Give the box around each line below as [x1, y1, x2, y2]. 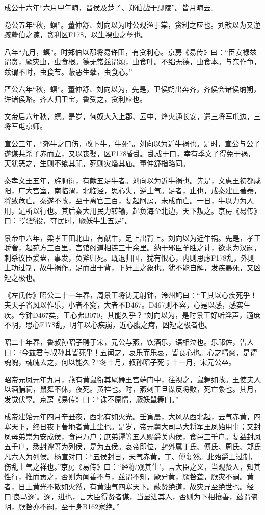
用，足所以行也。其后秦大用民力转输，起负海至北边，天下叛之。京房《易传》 [4, 205, 261, 216]
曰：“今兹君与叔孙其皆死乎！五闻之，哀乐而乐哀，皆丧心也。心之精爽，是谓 [4, 346, 257, 357]
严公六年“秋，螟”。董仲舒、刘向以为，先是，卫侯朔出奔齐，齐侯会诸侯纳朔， [4, 83, 261, 94]
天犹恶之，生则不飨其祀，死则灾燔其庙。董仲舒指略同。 [4, 158, 190, 169]
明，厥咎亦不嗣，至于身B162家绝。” [4, 501, 120, 511]
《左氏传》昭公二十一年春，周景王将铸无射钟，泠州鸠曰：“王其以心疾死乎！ [4, 289, 257, 300]
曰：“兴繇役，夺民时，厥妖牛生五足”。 [4, 215, 132, 226]
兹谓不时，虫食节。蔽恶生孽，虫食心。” [4, 66, 132, 77]
